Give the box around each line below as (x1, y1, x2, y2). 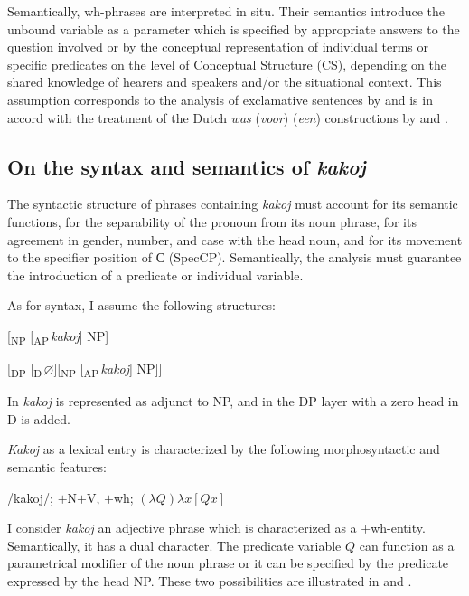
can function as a (359, 535, 455, 554)
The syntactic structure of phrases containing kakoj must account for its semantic (7, 194, 458, 213)
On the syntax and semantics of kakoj (7, 152, 366, 180)
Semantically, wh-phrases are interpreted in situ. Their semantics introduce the (7, 2, 446, 20)
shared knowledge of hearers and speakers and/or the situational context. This (7, 72, 442, 91)
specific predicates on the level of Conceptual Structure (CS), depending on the (7, 54, 447, 73)
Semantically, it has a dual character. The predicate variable (7, 535, 342, 554)
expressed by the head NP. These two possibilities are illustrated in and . (7, 571, 412, 590)
